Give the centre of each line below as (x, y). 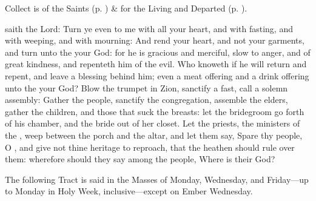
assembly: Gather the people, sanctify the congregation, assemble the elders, (146, 100)
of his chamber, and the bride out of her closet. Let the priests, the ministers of (153, 123)
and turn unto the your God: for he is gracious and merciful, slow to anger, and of (158, 52)
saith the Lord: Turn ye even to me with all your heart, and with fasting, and (149, 28)
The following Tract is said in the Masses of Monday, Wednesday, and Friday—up (157, 179)
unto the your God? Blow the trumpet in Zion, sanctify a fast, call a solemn (146, 87)
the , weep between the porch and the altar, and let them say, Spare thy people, (154, 135)
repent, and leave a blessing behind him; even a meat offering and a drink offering (157, 75)
